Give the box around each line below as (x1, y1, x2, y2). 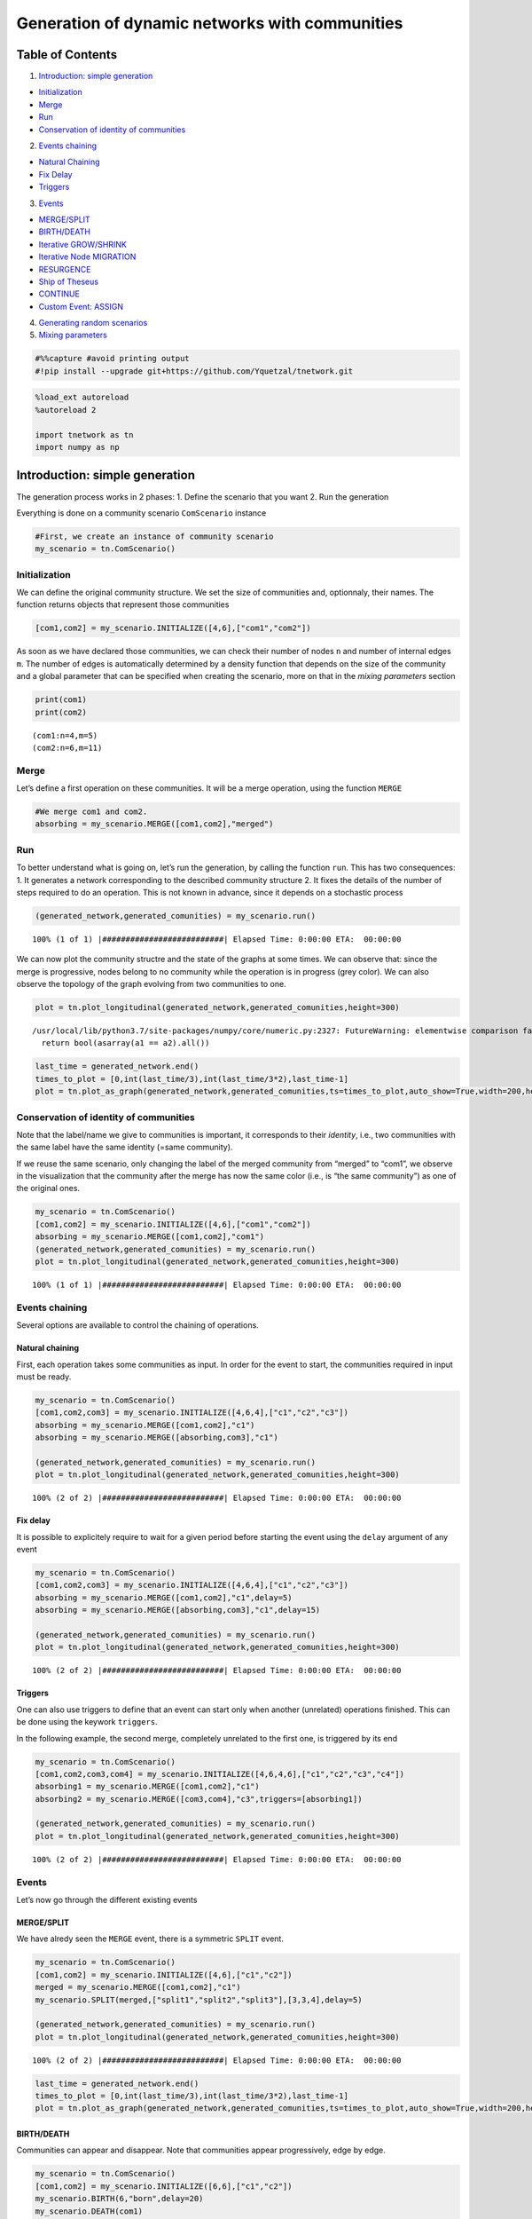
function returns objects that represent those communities (16, 599, 230, 610)
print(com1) (35, 695, 88, 705)
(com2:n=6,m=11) (32, 742, 103, 753)
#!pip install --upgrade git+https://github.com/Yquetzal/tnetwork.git (35, 366, 354, 376)
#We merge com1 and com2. (35, 807, 148, 817)
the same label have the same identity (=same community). (16, 1141, 233, 1153)
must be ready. (16, 1371, 72, 1382)
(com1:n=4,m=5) (32, 730, 98, 740)
